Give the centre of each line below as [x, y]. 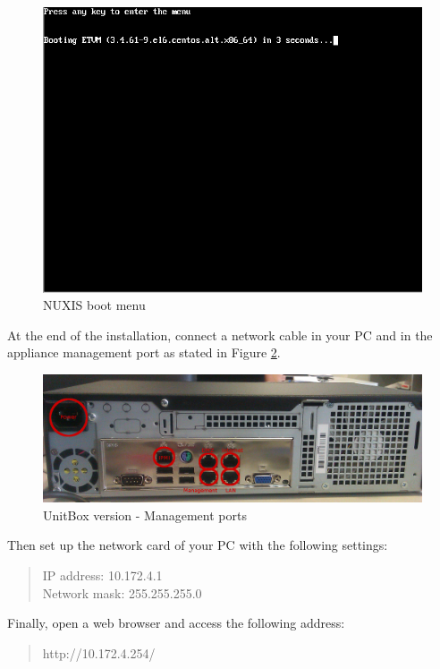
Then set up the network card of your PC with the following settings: [198, 545]
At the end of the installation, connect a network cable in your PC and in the [220, 334]
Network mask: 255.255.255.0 [122, 592]
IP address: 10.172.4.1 [102, 575]
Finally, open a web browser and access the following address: [176, 623]
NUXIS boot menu [94, 305]
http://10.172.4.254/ [99, 652]
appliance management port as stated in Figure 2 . [144, 352]
